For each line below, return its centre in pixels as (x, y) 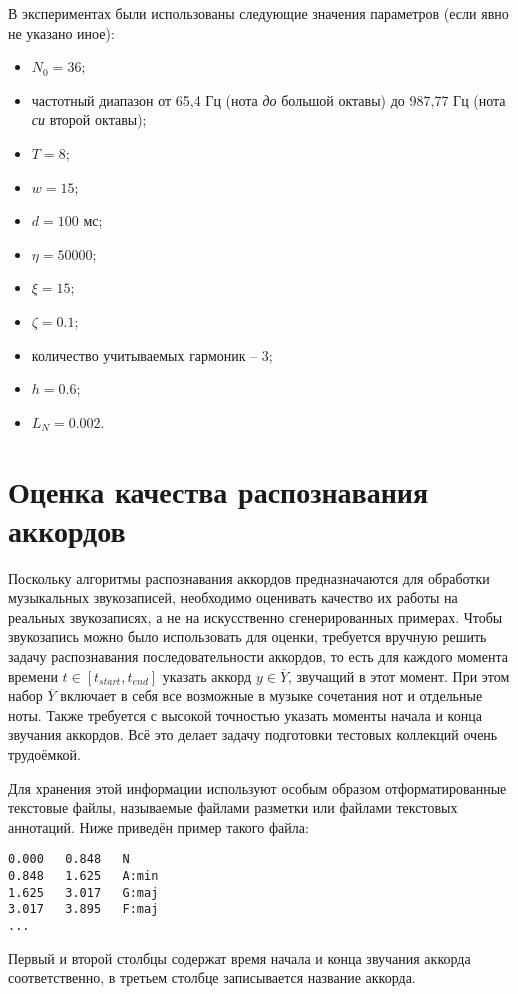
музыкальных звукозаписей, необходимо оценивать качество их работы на (233, 597)
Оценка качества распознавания (218, 490)
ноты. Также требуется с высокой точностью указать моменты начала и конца (245, 714)
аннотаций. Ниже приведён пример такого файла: (158, 826)
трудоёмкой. (44, 753)
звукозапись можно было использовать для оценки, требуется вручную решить (247, 636)
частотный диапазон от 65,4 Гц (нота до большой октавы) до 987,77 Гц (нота (268, 99)
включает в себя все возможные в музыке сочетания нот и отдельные (271, 695)
